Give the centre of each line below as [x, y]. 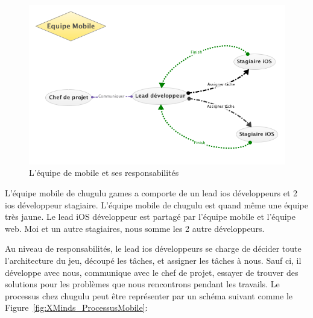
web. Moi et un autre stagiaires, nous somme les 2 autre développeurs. [135, 228]
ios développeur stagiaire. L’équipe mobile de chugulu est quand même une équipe [156, 204]
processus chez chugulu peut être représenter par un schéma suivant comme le [149, 295]
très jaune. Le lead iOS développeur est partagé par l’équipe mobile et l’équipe [150, 217]
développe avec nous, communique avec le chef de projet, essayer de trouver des [152, 272]
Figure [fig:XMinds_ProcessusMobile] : [76, 307]
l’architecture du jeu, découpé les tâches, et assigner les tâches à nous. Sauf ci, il [153, 260]
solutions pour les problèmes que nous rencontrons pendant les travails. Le [142, 284]
